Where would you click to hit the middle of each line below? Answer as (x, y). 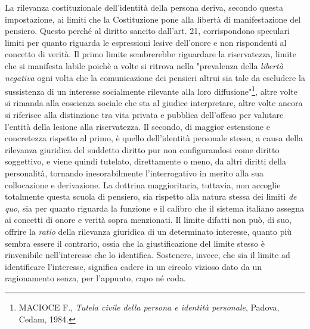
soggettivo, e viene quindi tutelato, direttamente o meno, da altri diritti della (145, 161)
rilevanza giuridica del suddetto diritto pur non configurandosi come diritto (142, 149)
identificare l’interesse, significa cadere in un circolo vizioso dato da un (133, 266)
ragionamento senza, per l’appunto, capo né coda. (95, 278)
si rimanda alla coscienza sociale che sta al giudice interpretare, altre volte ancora (154, 103)
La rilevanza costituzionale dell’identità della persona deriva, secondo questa (144, 7)
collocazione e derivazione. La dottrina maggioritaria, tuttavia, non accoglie (143, 184)
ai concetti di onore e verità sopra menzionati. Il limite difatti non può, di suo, (148, 220)
